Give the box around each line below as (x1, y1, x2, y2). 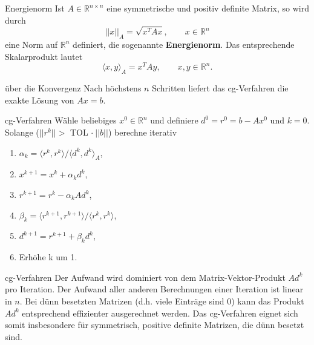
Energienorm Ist (5, 2, 65, 14)
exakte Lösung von (5, 93, 74, 106)
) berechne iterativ (108, 126, 177, 139)
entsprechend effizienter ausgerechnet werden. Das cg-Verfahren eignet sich (22, 306, 298, 319)
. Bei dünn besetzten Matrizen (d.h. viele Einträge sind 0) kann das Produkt (19, 294, 304, 307)
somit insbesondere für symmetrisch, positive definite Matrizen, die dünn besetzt (5, 318, 304, 331)
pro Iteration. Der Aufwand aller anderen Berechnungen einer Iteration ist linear (5, 283, 304, 295)
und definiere (150, 114, 198, 126)
